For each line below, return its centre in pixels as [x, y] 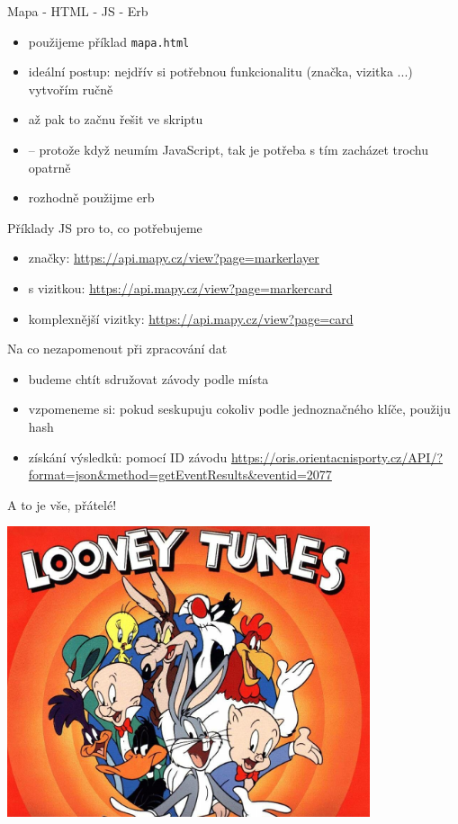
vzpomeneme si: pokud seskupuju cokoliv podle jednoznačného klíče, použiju [239, 409]
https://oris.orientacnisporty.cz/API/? [337, 457]
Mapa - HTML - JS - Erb [78, 11]
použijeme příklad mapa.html [109, 41]
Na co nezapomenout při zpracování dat [117, 349]
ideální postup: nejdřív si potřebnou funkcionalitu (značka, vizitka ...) [220, 72]
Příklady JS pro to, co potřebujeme [105, 227]
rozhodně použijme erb [91, 197]
